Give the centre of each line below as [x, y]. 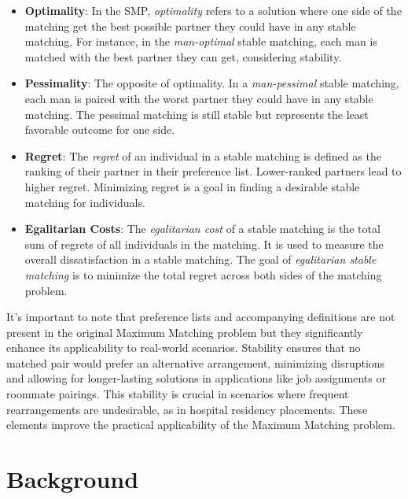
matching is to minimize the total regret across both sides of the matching [203, 274]
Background [73, 479]
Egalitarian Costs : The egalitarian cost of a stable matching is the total [202, 229]
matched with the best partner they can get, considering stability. [183, 56]
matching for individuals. [85, 202]
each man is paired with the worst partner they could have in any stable [199, 98]
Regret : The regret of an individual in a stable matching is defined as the [203, 155]
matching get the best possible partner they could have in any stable [190, 26]
